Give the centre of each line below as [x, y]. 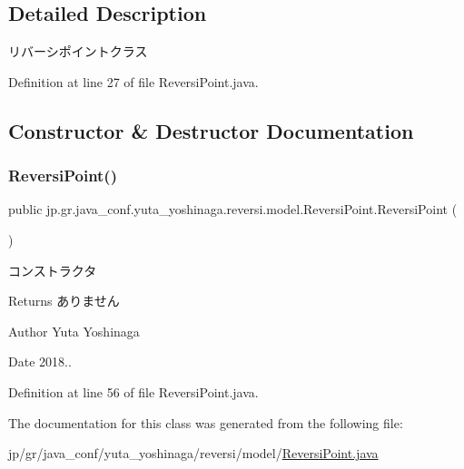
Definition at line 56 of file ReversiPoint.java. [133, 391]
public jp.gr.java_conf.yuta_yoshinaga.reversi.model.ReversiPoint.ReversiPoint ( [233, 209]
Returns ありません [64, 301]
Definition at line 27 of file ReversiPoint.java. [133, 81]
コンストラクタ [53, 270]
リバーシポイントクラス [78, 51]
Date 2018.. [40, 362]
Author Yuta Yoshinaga [74, 331]
